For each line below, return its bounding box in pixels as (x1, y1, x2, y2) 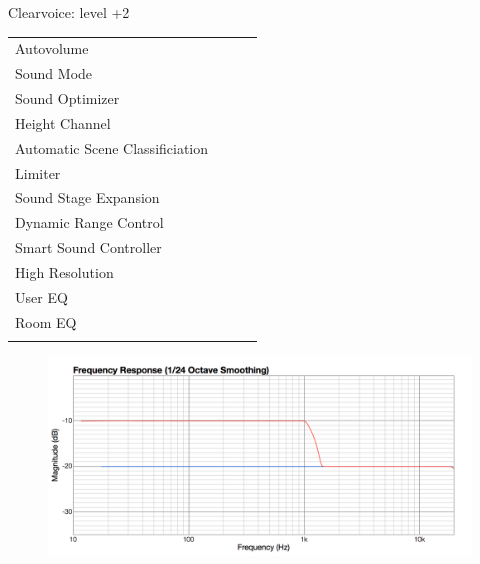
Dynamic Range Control (15, 212, 164, 233)
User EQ (15, 286, 68, 307)
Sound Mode (15, 63, 93, 84)
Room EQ (15, 311, 77, 332)
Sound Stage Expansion (15, 187, 160, 208)
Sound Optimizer (15, 88, 120, 109)
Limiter (15, 162, 61, 183)
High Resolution (15, 261, 114, 282)
